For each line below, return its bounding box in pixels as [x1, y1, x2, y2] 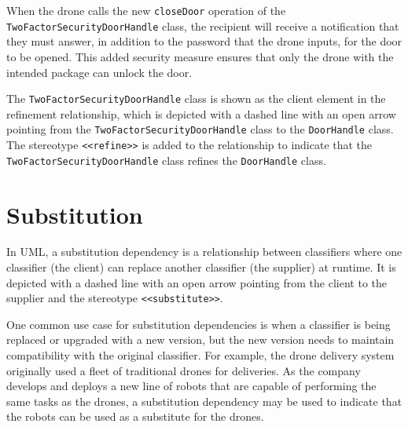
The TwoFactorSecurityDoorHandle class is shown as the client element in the [6, 90, 386, 107]
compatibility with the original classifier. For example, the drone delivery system [6, 347, 395, 363]
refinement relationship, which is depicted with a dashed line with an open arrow [6, 105, 396, 122]
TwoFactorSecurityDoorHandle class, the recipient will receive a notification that [6, 17, 399, 34]
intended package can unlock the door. [6, 64, 193, 80]
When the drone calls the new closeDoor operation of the [6, 2, 286, 18]
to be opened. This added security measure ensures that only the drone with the [6, 48, 394, 64]
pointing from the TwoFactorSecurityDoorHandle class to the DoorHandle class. [6, 121, 394, 137]
